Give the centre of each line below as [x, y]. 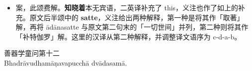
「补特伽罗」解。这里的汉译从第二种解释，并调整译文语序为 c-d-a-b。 [128, 36]
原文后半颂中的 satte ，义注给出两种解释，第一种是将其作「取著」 [137, 17]
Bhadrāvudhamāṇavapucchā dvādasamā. [66, 62]
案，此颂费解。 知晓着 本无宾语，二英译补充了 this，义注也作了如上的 [127, 7]
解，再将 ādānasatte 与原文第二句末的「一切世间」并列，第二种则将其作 [132, 27]
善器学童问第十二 [32, 53]
